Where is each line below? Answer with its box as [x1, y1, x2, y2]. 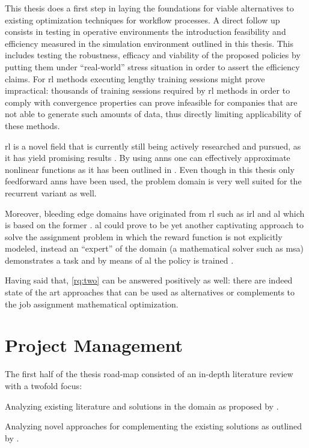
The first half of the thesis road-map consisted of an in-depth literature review [5, 368, 293, 380]
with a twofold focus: [5, 379, 82, 392]
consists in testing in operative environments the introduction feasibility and [5, 25, 286, 38]
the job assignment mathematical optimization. [5, 297, 179, 310]
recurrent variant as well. [5, 186, 97, 199]
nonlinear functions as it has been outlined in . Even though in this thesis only [5, 163, 295, 175]
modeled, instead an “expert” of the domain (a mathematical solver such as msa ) [5, 242, 304, 255]
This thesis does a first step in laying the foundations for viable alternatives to [5, 2, 294, 14]
